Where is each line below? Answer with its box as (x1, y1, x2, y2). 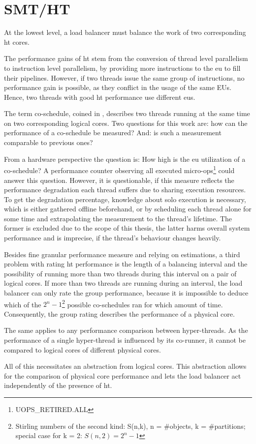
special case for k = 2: (15, 430, 82, 441)
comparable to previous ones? (4, 137, 93, 148)
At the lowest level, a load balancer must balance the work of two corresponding (4, 27, 246, 37)
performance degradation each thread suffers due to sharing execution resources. (4, 184, 246, 195)
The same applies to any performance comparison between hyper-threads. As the (4, 325, 248, 335)
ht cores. (4, 36, 30, 47)
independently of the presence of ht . (4, 380, 112, 390)
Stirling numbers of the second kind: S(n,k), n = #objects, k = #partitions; (15, 420, 246, 431)
